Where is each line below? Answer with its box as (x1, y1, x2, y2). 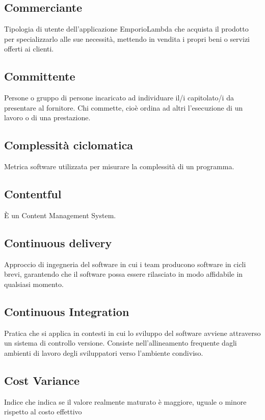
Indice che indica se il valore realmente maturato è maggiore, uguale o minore (4, 396, 247, 407)
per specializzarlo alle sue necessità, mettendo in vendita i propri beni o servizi (4, 33, 250, 44)
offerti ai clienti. (4, 43, 54, 54)
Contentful (4, 186, 62, 202)
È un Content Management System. (4, 209, 116, 220)
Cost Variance (4, 372, 80, 388)
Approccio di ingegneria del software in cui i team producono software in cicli (4, 258, 246, 269)
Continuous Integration (4, 303, 129, 319)
